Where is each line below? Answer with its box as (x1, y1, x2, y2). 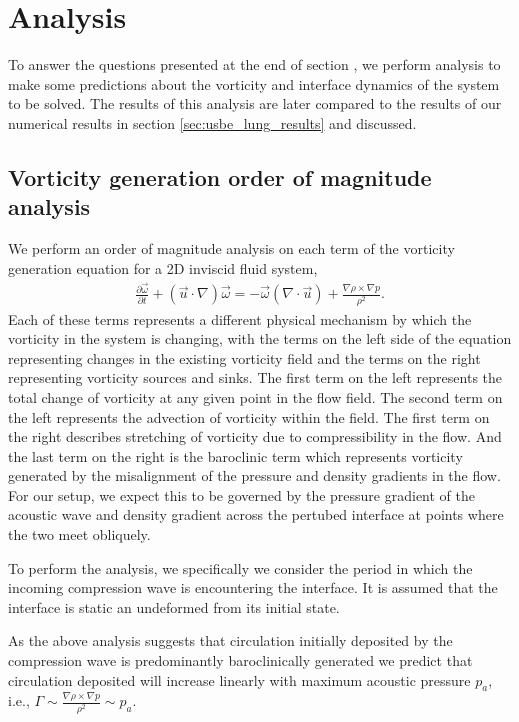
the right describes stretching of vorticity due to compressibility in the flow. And (8, 426, 502, 447)
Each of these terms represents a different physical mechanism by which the (8, 308, 472, 329)
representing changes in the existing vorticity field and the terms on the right (8, 347, 481, 368)
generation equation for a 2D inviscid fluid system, (8, 257, 318, 278)
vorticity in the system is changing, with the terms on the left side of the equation (8, 328, 512, 349)
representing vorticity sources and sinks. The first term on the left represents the (8, 367, 503, 388)
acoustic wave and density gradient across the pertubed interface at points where (8, 504, 504, 525)
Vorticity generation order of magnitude (8, 161, 432, 192)
